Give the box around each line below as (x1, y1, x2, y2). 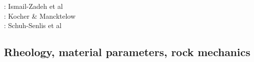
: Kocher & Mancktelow (4, 10, 76, 21)
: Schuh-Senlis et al (4, 20, 62, 31)
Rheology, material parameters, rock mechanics (4, 44, 251, 60)
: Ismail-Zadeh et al (4, 1, 63, 11)
